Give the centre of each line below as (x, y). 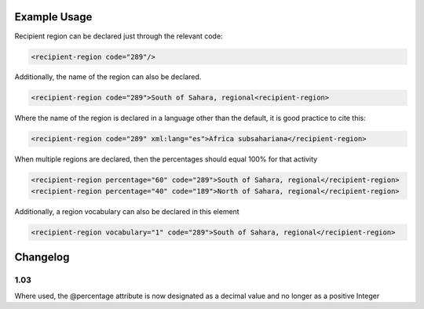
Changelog (42, 258)
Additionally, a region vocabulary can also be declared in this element (127, 211)
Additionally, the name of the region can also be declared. (108, 77)
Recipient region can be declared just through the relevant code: (119, 36)
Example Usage (53, 17)
